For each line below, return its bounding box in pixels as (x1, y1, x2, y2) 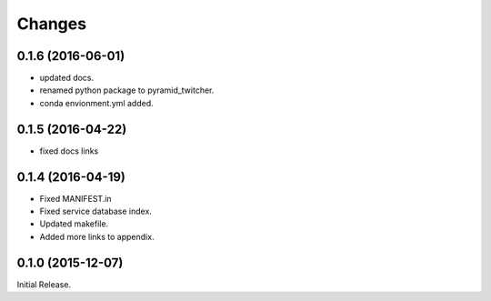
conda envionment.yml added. (39, 97, 154, 108)
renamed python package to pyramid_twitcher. (39, 85, 215, 95)
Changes (16, 14, 86, 34)
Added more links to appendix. (39, 231, 155, 242)
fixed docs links (39, 145, 99, 156)
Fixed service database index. (39, 206, 152, 217)
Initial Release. (16, 278, 72, 290)
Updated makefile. (39, 218, 109, 229)
